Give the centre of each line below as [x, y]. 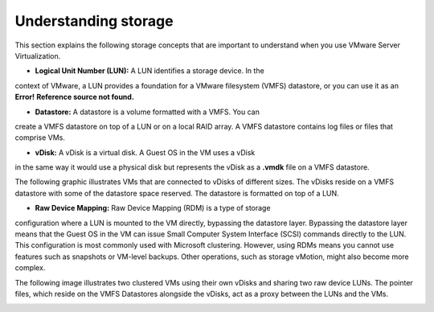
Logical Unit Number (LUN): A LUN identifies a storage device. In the [149, 71]
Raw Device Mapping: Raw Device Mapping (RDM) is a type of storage [153, 208]
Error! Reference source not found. [74, 97]
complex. [30, 268]
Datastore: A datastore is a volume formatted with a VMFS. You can [147, 112]
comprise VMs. [40, 138]
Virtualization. [38, 55]
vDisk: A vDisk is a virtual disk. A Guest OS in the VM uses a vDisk [145, 152]
